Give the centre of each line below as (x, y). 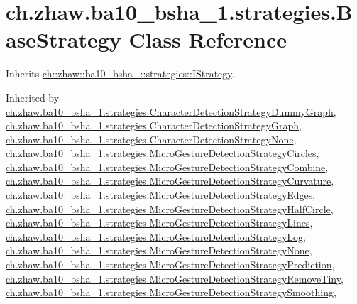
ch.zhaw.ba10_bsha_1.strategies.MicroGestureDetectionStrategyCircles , (163, 153)
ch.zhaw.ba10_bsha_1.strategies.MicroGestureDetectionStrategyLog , (156, 236)
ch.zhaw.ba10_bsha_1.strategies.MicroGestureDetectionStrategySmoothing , (171, 292)
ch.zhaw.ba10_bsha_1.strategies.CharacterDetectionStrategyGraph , (154, 125)
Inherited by (33, 97)
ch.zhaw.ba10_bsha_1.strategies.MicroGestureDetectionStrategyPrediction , (170, 265)
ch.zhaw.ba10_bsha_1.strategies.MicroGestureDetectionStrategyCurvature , (170, 181)
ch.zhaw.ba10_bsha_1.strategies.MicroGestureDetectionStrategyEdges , (161, 195)
